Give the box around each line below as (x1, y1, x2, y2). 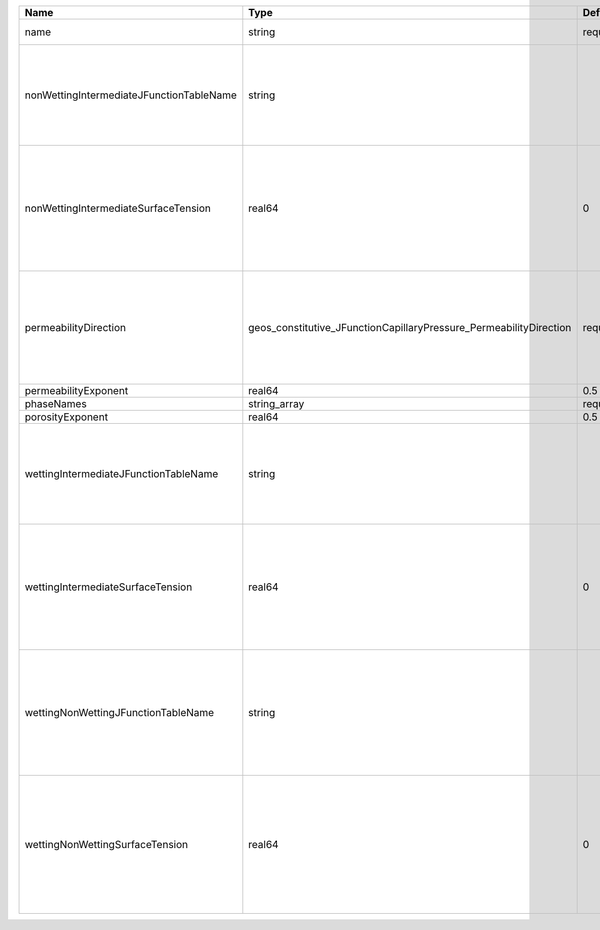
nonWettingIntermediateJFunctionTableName (24, 88, 237, 102)
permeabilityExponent (24, 384, 129, 397)
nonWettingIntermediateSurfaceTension (24, 201, 212, 215)
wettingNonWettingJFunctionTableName (24, 706, 215, 719)
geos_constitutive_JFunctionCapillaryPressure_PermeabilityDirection (248, 321, 572, 334)
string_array (248, 397, 305, 410)
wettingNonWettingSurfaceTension (24, 838, 189, 851)
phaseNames (24, 397, 87, 410)
